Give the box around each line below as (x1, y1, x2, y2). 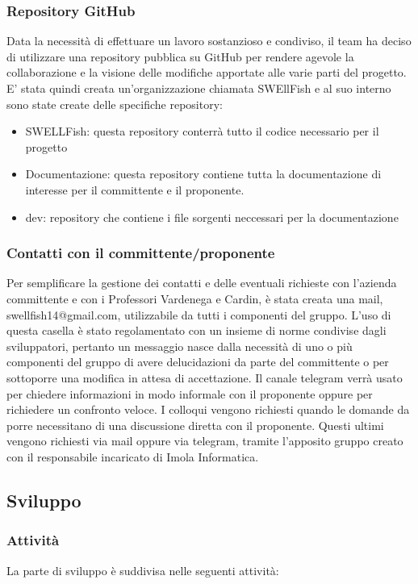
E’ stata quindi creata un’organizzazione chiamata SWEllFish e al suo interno (6, 80, 391, 96)
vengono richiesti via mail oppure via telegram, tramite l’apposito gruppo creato (6, 432, 403, 449)
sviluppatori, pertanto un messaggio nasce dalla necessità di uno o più (6, 337, 353, 354)
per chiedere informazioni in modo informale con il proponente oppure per (6, 385, 373, 402)
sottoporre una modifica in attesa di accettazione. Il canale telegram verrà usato (6, 369, 403, 386)
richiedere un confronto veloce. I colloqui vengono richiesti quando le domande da (6, 401, 410, 418)
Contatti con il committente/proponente (6, 243, 275, 263)
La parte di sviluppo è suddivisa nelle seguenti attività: (6, 561, 279, 578)
